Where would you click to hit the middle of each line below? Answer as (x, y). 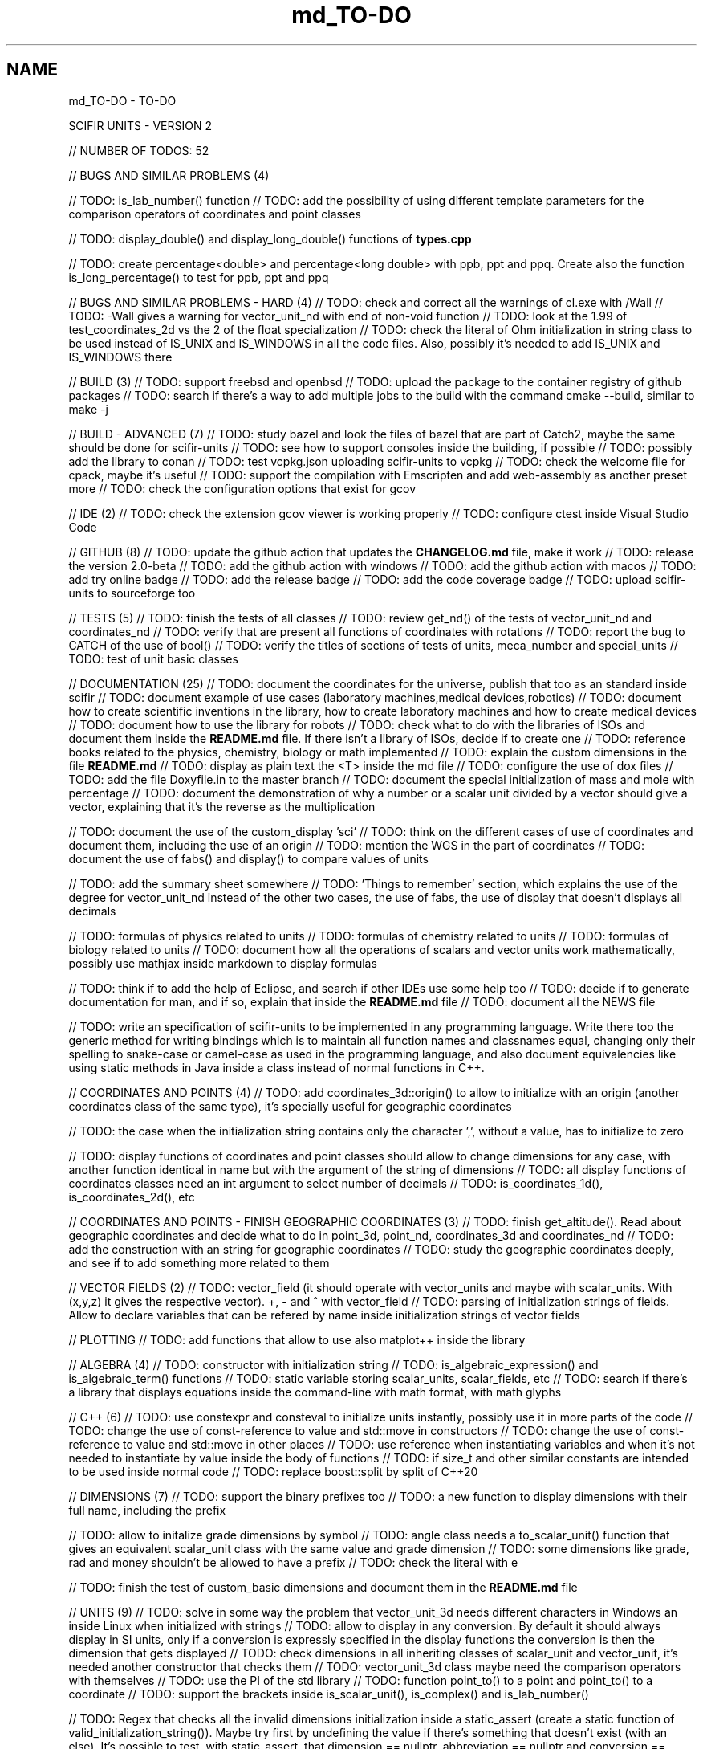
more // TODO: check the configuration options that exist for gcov (242, 488)
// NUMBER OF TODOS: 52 (139, 150)
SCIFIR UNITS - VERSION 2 (140, 125)
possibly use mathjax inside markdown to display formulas (223, 963)
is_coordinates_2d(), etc (132, 1197)
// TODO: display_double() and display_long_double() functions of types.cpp (270, 238)
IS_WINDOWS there (120, 357)
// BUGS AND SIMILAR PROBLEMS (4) (169, 175)
